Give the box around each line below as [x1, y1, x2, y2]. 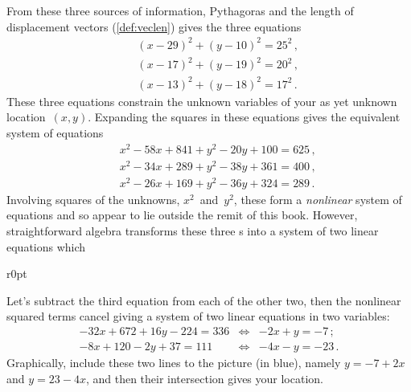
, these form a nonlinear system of [233, 190, 402, 207]
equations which [6, 238, 86, 255]
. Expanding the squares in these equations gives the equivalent [88, 108, 401, 125]
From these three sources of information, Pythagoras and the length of [6, 2, 354, 18]
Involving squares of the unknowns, [6, 190, 180, 207]
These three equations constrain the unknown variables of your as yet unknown [6, 92, 397, 109]
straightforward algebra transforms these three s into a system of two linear [6, 223, 379, 239]
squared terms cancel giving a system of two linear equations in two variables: [6, 308, 390, 325]
